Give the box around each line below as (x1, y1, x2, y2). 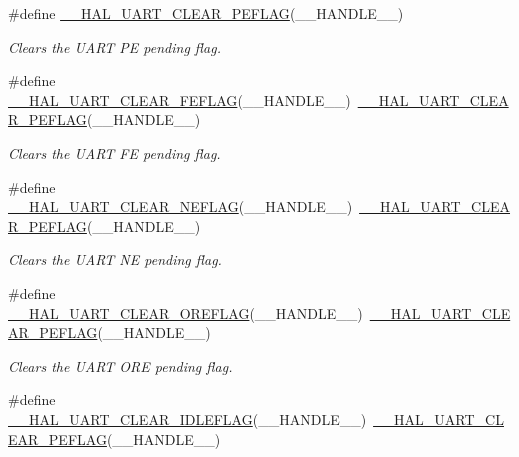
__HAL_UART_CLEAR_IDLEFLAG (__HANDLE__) (8, 408, 367, 429)
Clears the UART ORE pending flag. (8, 355, 233, 376)
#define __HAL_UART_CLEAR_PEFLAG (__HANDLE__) (8, 3, 404, 23)
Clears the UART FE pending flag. (8, 142, 221, 163)
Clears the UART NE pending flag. (8, 249, 222, 270)
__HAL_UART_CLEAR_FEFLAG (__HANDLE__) (8, 89, 351, 110)
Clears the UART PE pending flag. (8, 36, 221, 57)
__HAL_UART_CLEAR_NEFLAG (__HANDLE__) (8, 196, 353, 217)
